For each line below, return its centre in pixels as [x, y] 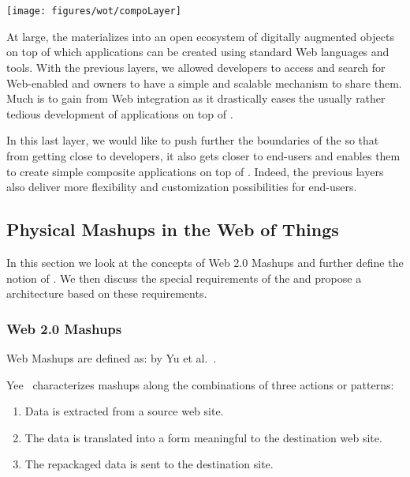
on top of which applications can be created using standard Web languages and [198, 52]
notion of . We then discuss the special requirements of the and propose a [184, 278]
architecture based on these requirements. [107, 293]
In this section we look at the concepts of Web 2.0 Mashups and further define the [205, 262]
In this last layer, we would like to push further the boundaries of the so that [193, 140]
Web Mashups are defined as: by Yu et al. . [112, 357]
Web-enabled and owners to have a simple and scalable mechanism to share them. [204, 83]
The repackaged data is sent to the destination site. [149, 464]
